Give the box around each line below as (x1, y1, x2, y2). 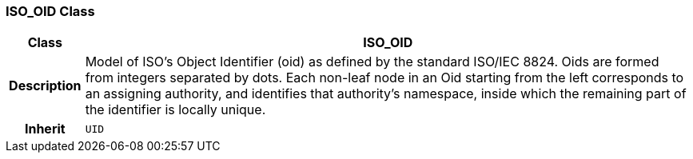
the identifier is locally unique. (85, 101, 266, 118)
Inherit (24, 121, 66, 137)
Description (9, 78, 82, 94)
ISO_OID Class (6, 3, 95, 19)
